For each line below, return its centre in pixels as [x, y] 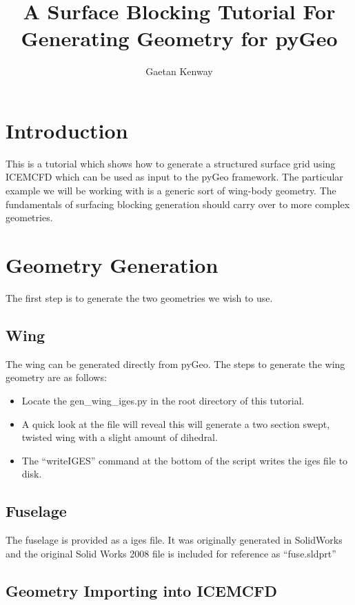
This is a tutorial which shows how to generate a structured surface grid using [171, 163]
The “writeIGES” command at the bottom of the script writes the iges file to [185, 460]
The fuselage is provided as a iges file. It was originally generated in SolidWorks [174, 540]
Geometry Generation [112, 265]
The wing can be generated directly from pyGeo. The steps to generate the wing [175, 363]
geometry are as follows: [56, 377]
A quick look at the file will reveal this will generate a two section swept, [176, 423]
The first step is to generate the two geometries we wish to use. [139, 297]
